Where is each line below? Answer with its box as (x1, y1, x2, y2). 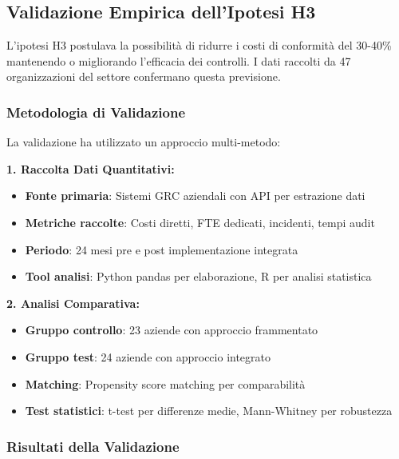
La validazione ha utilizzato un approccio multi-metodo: (6, 134, 281, 150)
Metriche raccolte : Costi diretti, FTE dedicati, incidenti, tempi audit (25, 214, 375, 230)
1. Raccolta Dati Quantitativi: (6, 160, 175, 177)
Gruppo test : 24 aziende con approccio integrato (25, 348, 271, 365)
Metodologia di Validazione (6, 102, 186, 122)
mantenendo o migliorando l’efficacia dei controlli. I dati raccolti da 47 (6, 52, 351, 69)
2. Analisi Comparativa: (6, 294, 140, 311)
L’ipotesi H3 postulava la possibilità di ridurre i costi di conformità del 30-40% (6, 37, 392, 54)
